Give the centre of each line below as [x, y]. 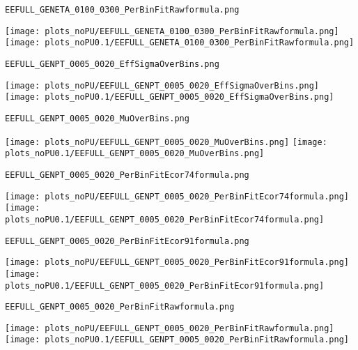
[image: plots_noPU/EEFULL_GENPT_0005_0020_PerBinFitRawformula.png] [170, 328]
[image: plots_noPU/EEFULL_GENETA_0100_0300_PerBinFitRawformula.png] [172, 31]
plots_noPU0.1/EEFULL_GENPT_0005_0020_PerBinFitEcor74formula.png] [165, 219]
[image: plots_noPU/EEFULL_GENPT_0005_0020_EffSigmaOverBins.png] [162, 85]
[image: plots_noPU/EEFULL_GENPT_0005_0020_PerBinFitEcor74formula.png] [177, 196]
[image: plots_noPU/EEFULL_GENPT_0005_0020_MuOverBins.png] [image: [166, 142]
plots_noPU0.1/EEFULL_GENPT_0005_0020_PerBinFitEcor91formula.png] [165, 286]
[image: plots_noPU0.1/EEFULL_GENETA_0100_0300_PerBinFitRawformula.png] [180, 43]
